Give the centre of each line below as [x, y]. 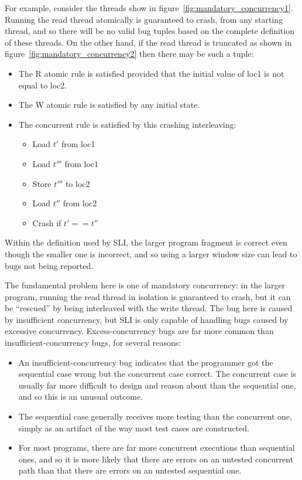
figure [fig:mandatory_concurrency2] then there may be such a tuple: [129, 54]
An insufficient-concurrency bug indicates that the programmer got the [146, 362]
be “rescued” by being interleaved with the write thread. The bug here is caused [149, 308]
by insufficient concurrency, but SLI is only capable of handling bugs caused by [147, 319]
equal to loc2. [43, 85]
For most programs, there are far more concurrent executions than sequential [157, 447]
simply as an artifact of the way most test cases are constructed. [134, 428]
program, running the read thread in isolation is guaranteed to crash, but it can [148, 296]
